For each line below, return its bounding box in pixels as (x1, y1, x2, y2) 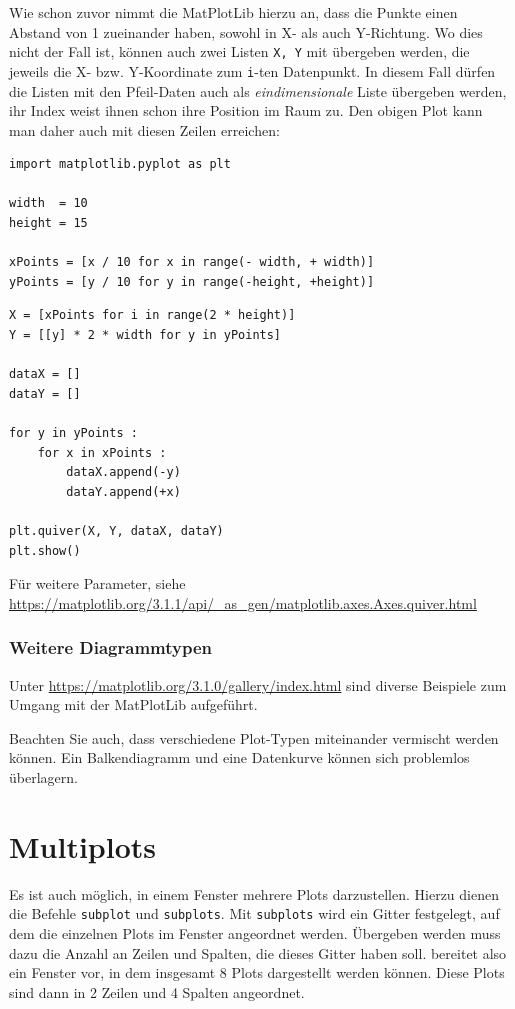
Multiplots (9, 825, 157, 866)
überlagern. (9, 766, 78, 787)
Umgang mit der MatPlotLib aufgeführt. (9, 694, 258, 715)
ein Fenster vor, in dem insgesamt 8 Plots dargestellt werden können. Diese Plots (9, 962, 505, 983)
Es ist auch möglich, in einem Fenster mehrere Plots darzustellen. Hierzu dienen (9, 883, 499, 904)
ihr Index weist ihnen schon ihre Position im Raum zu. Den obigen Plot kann (9, 100, 483, 121)
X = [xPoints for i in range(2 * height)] (9, 308, 296, 323)
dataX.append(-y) (66, 465, 181, 480)
